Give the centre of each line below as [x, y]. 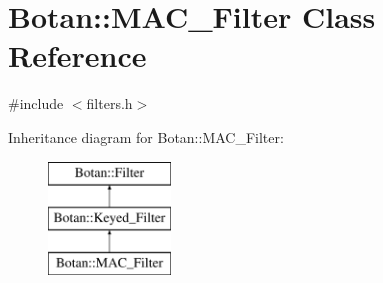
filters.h [109, 103]
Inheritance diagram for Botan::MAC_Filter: [146, 136]
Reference [77, 55]
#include [36, 103]
